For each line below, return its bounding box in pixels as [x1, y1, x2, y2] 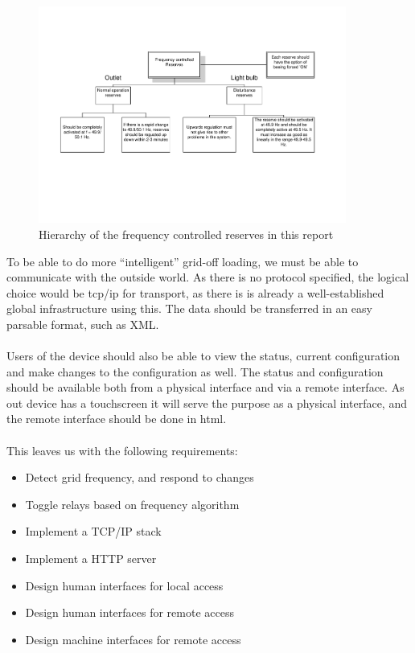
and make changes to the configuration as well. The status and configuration [6, 363, 384, 380]
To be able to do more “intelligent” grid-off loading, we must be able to [6, 253, 359, 269]
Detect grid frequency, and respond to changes [25, 469, 254, 486]
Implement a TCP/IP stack [25, 523, 162, 540]
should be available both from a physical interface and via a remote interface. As [6, 379, 405, 396]
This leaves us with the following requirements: [6, 441, 238, 458]
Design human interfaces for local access [25, 577, 224, 593]
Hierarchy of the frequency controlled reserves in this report [39, 225, 334, 242]
